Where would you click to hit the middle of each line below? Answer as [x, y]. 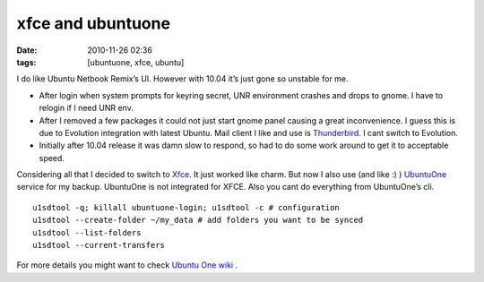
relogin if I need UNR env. [86, 108]
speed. [52, 158]
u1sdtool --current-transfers [99, 245]
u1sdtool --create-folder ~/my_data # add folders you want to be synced [198, 220]
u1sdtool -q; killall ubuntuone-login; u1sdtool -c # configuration [186, 207]
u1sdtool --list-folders [87, 232]
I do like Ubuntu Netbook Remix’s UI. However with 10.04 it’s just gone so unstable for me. [182, 79]
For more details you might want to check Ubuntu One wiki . [127, 265]
